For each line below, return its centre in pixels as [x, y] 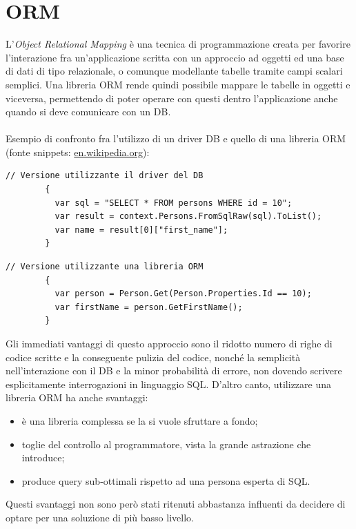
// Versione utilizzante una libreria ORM [105, 267]
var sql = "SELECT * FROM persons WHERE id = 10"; [174, 203]
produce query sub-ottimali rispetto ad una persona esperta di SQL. [166, 480]
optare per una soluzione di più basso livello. [100, 517]
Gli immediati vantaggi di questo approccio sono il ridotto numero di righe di [169, 343]
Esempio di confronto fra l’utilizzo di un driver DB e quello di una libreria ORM [176, 138]
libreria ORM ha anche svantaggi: [77, 397]
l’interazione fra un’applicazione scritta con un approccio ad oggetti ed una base [175, 57]
